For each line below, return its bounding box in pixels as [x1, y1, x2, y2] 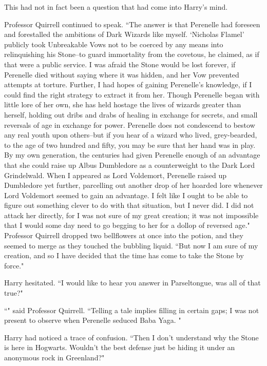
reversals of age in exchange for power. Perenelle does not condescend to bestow [4, 119, 255, 130]
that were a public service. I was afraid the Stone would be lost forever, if [4, 59, 236, 69]
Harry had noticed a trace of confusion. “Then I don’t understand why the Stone [4, 332, 259, 342]
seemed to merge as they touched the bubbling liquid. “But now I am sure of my [4, 240, 258, 251]
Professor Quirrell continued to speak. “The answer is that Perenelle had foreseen [4, 18, 260, 29]
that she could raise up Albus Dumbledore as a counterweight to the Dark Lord [4, 159, 255, 170]
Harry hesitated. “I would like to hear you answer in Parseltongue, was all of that [4, 277, 261, 288]
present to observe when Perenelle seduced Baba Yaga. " [4, 315, 181, 325]
